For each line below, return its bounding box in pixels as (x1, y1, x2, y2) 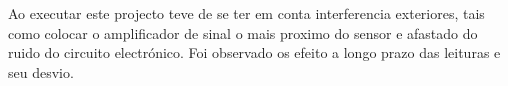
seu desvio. (8, 61, 74, 82)
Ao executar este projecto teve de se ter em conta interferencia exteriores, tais (8, 3, 485, 23)
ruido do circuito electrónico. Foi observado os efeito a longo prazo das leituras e (8, 42, 501, 63)
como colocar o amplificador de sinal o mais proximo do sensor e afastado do (8, 22, 478, 43)
